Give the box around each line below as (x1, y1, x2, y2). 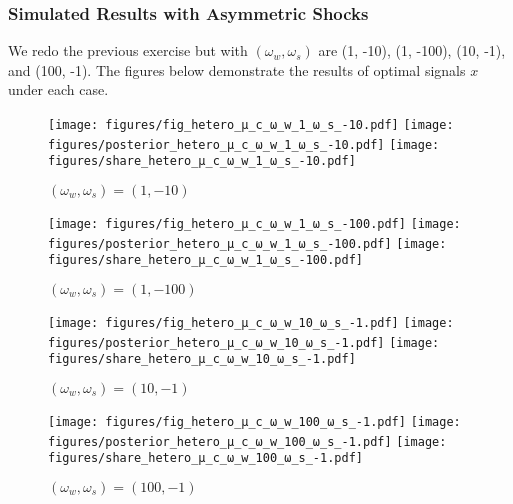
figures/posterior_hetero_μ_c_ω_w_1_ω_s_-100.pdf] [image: (48, 236, 447, 251)
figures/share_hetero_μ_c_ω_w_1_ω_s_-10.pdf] (48, 154, 356, 169)
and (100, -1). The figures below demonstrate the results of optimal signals (8, 59, 466, 80)
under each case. (8, 79, 109, 100)
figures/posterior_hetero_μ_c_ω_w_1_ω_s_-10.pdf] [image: (48, 137, 440, 152)
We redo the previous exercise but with (8, 40, 248, 61)
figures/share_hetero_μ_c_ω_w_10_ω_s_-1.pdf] (48, 352, 356, 367)
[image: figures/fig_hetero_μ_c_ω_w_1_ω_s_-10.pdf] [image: (48, 118, 454, 132)
